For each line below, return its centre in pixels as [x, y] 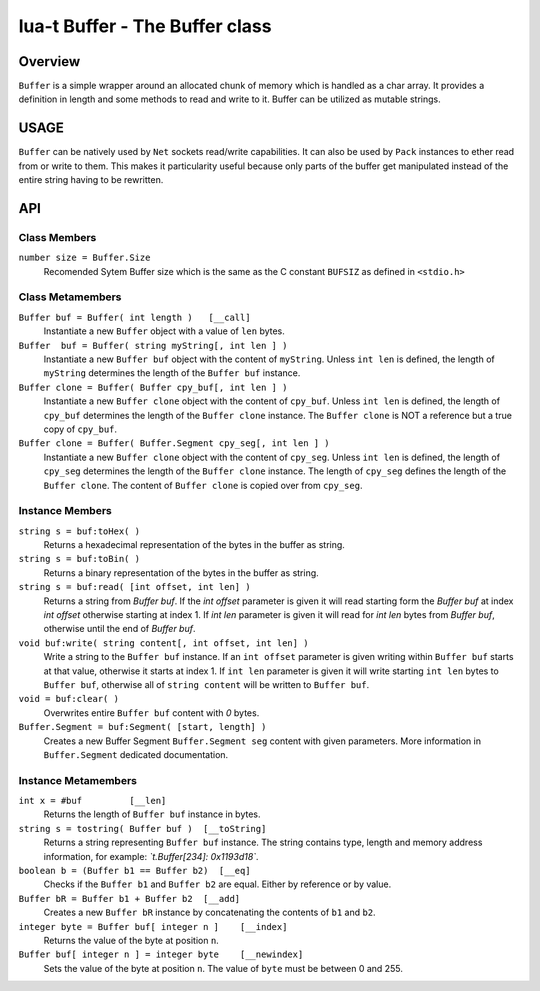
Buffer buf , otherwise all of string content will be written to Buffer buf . [206, 684]
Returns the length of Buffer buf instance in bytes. [152, 814]
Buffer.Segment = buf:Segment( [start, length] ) [142, 727]
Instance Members [65, 511]
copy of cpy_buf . [80, 429]
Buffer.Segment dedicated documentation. [136, 754]
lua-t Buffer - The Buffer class [145, 26]
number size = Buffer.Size [84, 258]
